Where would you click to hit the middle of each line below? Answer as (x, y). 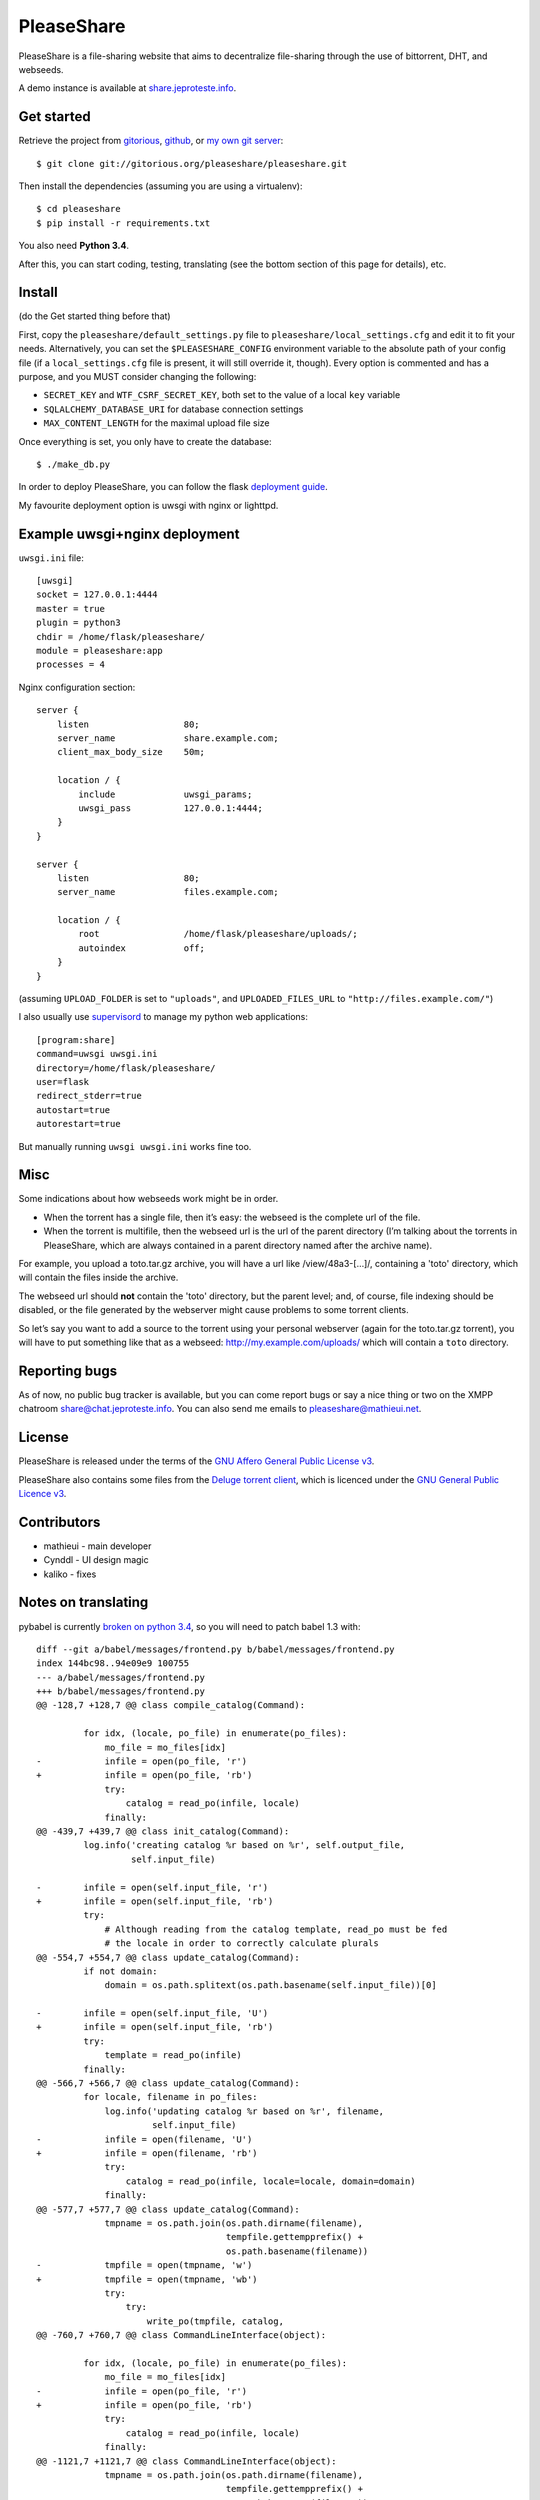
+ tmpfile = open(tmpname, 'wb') (147, 2279)
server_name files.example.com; (167, 892)
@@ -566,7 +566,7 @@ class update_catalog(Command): (168, 2083)
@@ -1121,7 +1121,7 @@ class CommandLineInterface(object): (186, 2461)
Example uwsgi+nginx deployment (129, 533)
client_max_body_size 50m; (130, 752)
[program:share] (76, 1039)
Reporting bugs (68, 1370)
